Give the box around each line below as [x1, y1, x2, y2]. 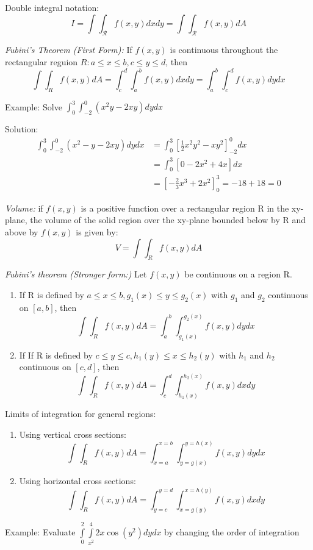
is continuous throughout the [170, 43, 278, 56]
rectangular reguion [5, 55, 78, 68]
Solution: [5, 123, 38, 135]
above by [5, 225, 38, 238]
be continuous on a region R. [184, 268, 292, 280]
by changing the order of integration [164, 526, 300, 538]
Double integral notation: [5, 1, 99, 13]
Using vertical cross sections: [19, 427, 126, 440]
